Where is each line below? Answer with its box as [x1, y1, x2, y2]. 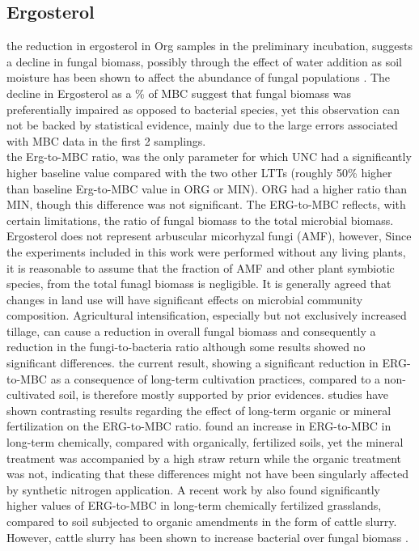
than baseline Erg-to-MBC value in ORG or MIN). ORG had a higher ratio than [6, 180, 408, 197]
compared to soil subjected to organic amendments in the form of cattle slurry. [6, 513, 397, 530]
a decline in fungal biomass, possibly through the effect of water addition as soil [6, 53, 402, 70]
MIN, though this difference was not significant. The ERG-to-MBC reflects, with [6, 196, 406, 213]
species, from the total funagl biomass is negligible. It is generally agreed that [6, 275, 391, 292]
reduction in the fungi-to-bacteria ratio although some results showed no [6, 338, 366, 355]
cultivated [6, 386, 56, 403]
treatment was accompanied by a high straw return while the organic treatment [6, 449, 402, 466]
